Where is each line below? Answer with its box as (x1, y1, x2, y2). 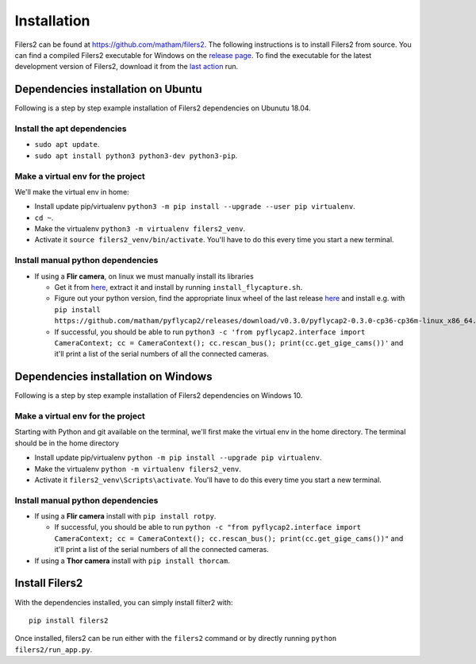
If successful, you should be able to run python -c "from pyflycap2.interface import (54, 523, 361, 532)
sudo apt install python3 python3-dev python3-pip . (34, 151, 238, 160)
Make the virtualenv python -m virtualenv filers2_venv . (34, 464, 242, 473)
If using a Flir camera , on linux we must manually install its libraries (34, 271, 254, 281)
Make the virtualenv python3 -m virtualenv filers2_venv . (34, 224, 246, 234)
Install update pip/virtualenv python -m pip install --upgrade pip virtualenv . (34, 453, 322, 462)
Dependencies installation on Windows (14, 370, 213, 384)
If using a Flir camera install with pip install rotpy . (34, 512, 217, 521)
